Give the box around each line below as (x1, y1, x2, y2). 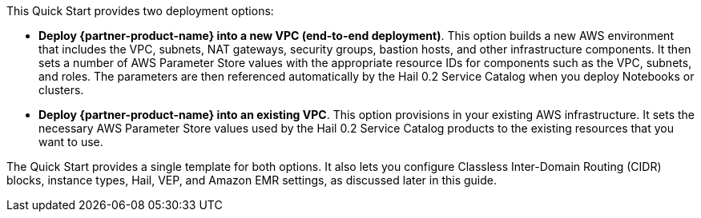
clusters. (38, 83, 84, 97)
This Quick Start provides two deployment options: (6, 4, 274, 18)
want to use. (38, 135, 103, 149)
